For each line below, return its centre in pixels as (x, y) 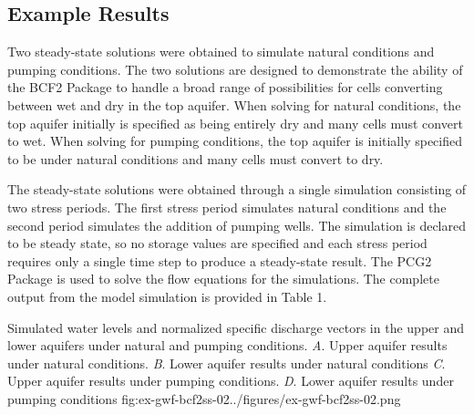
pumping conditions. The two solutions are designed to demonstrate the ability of (235, 69)
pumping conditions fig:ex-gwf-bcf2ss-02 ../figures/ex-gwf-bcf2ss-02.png (204, 398)
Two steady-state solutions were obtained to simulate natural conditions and (221, 52)
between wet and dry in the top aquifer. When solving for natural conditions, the (234, 104)
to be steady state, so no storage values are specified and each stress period (217, 243)
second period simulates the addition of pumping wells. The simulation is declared (237, 225)
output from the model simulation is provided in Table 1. (167, 296)
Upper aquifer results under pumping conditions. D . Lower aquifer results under (231, 381)
